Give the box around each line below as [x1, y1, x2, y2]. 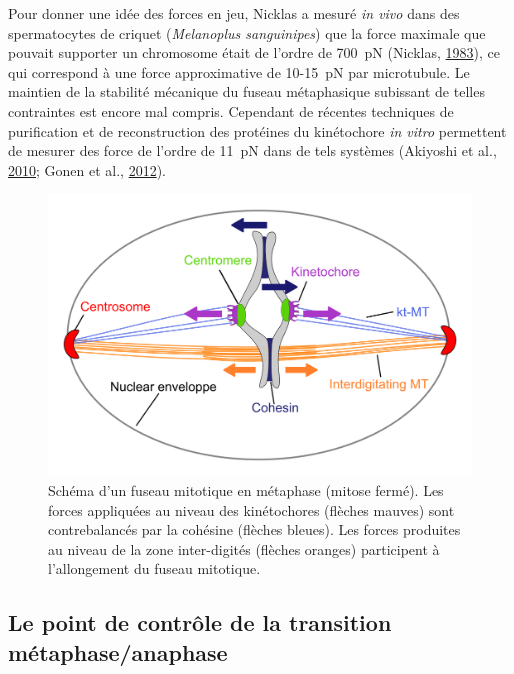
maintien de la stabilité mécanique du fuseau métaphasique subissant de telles [8, 81, 485, 102]
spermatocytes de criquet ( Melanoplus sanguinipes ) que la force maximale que [8, 22, 486, 43]
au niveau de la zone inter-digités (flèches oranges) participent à [48, 538, 440, 559]
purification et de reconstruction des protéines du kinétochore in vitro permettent [8, 120, 507, 141]
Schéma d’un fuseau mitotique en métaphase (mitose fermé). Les [48, 479, 444, 500]
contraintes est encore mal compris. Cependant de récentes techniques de [8, 100, 454, 121]
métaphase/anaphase [8, 636, 228, 667]
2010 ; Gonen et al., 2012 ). [8, 159, 166, 180]
